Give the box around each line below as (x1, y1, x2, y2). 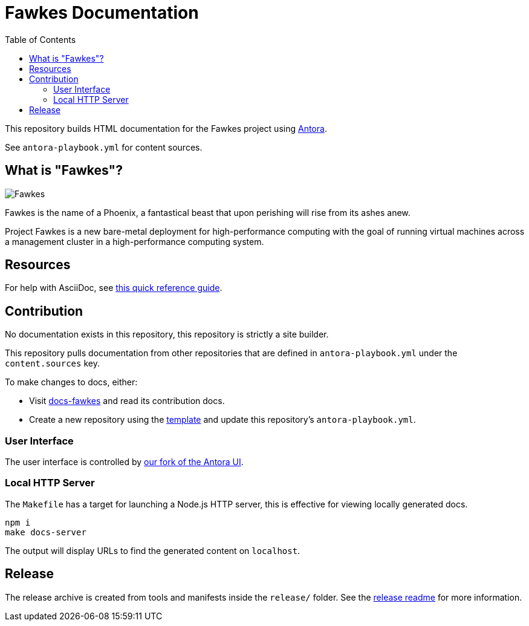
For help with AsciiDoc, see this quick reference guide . (5, 282, 222, 293)
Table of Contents (5, 34, 76, 45)
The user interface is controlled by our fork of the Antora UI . (5, 457, 244, 468)
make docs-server (5, 527, 86, 537)
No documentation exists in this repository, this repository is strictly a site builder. (5, 329, 329, 340)
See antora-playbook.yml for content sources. (5, 142, 203, 152)
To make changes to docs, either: (5, 377, 138, 388)
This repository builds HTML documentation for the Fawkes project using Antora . (5, 123, 327, 134)
